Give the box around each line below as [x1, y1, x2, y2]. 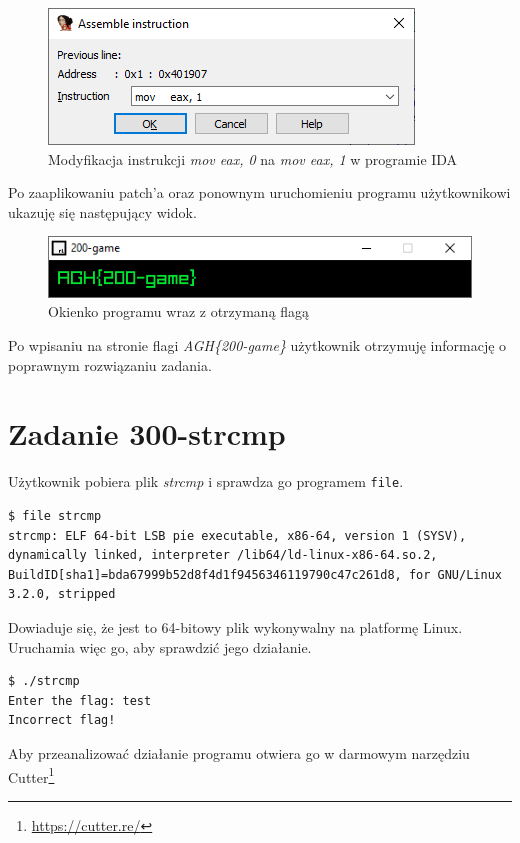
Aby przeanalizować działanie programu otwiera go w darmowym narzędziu [8, 742, 470, 763]
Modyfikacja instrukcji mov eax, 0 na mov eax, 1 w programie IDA [48, 148, 458, 169]
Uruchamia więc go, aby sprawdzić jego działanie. [8, 636, 312, 657]
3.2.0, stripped [8, 587, 116, 602]
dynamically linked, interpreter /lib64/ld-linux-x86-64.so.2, [8, 548, 438, 563]
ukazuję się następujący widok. [8, 201, 197, 222]
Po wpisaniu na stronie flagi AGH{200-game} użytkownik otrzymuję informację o [8, 335, 507, 356]
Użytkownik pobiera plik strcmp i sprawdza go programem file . [8, 471, 404, 492]
